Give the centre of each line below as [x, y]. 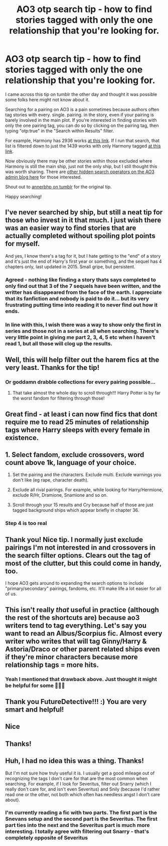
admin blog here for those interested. [43, 177]
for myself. [23, 244]
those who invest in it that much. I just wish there [83, 220]
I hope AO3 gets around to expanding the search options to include [74, 583]
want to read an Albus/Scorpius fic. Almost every [84, 633]
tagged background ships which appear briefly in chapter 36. [76, 510]
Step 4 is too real [26, 523]
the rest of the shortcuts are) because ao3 [72, 618]
